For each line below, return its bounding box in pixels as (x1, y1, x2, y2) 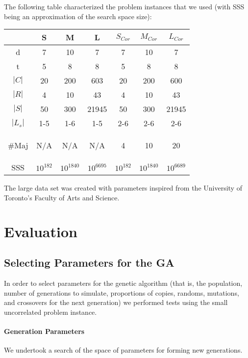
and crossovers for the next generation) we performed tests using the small (4, 297, 228, 307)
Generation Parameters (4, 326, 85, 336)
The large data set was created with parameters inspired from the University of (4, 183, 242, 193)
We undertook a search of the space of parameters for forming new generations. (4, 345, 243, 355)
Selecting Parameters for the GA (4, 255, 174, 270)
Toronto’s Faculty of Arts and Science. (4, 192, 120, 202)
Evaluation (4, 221, 77, 241)
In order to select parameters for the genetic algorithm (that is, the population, (4, 277, 243, 288)
